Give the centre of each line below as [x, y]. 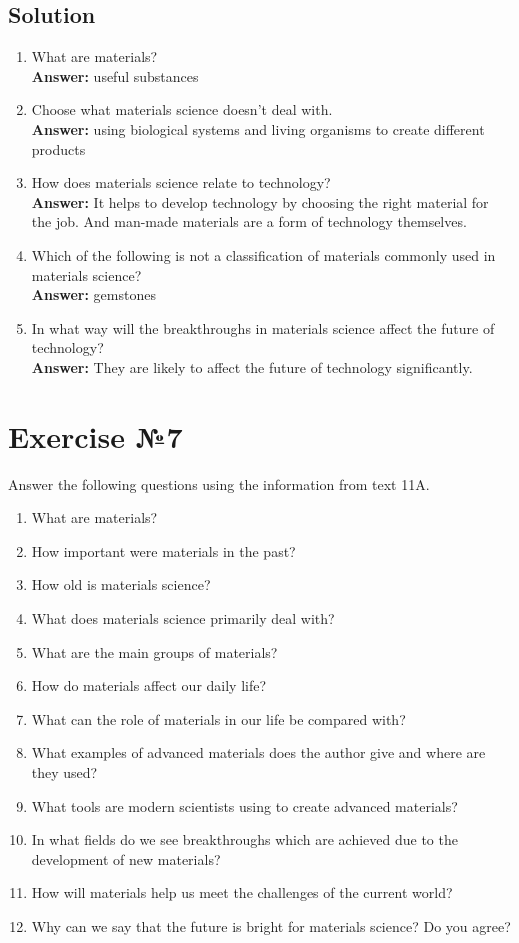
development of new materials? [126, 858]
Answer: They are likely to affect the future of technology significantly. [252, 366]
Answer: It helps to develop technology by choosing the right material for [260, 201]
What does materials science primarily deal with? [183, 618]
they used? [64, 771]
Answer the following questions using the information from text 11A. [219, 483]
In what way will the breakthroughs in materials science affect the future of [263, 327]
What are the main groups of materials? [154, 651]
